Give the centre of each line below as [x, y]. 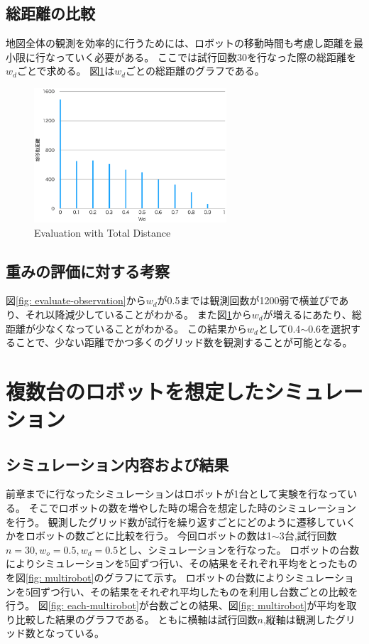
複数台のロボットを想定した [135, 391]
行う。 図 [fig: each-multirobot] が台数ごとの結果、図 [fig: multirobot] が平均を [176, 605]
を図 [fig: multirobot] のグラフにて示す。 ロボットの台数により [145, 578]
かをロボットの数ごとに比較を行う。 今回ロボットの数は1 [139, 536]
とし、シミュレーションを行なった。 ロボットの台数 [239, 549]
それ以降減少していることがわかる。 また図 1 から [138, 314]
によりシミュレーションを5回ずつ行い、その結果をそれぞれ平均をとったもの [182, 563]
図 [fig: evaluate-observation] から [76, 300]
